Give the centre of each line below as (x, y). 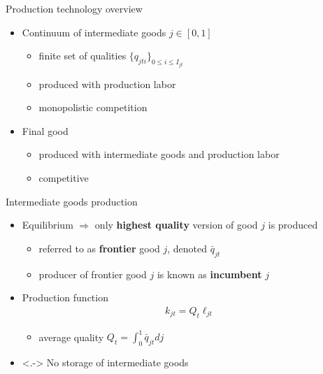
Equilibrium (48, 225)
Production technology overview (74, 8)
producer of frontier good (93, 274)
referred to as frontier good (99, 248)
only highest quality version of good (176, 225)
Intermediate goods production (72, 201)
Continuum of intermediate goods (94, 32)
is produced (293, 225)
